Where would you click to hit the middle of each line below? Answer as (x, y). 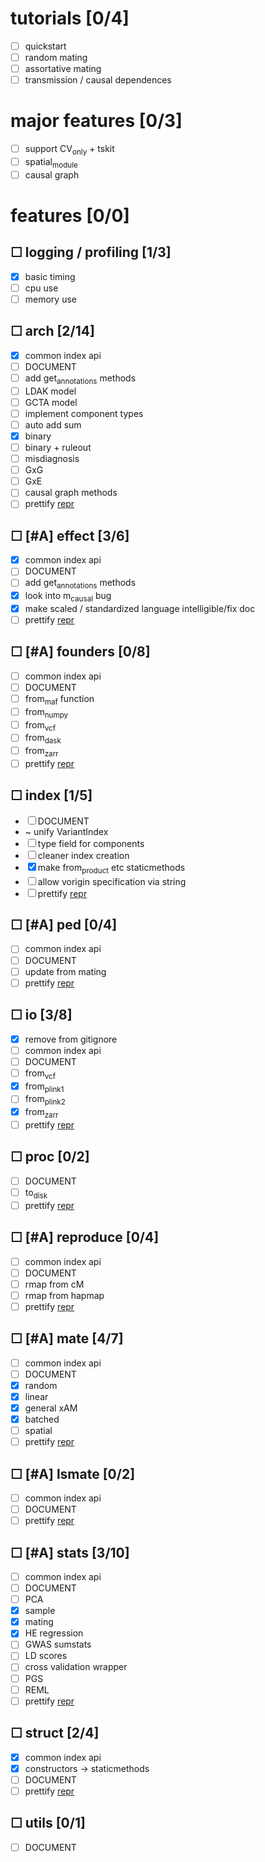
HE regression (54, 1633)
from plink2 (45, 1100)
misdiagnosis (52, 459)
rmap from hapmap (64, 1295)
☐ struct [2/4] (55, 1733)
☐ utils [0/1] (48, 1823)
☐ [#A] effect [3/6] (70, 535)
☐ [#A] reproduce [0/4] (85, 1237)
